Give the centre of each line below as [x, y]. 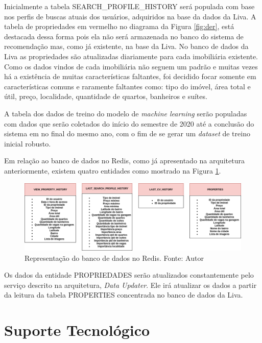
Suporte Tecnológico [77, 330]
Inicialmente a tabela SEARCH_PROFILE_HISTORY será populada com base [129, 6]
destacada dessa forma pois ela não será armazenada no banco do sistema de [124, 36]
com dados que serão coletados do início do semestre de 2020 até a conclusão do [129, 123]
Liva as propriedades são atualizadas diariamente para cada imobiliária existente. [131, 56]
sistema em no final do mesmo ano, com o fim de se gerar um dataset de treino [127, 133]
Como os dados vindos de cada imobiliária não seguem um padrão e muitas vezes [131, 66]
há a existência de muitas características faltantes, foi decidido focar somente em [130, 76]
